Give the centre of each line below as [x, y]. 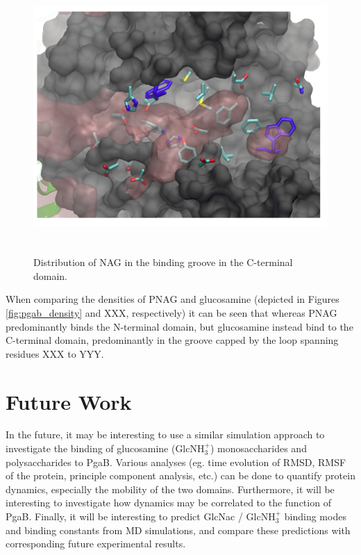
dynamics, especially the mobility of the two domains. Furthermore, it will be [170, 489]
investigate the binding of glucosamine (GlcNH [105, 448]
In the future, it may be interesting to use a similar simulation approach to [165, 434]
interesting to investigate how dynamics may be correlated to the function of [168, 503]
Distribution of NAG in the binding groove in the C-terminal [163, 262]
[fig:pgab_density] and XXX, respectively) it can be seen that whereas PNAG [171, 312]
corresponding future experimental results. [96, 544]
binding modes [315, 516]
